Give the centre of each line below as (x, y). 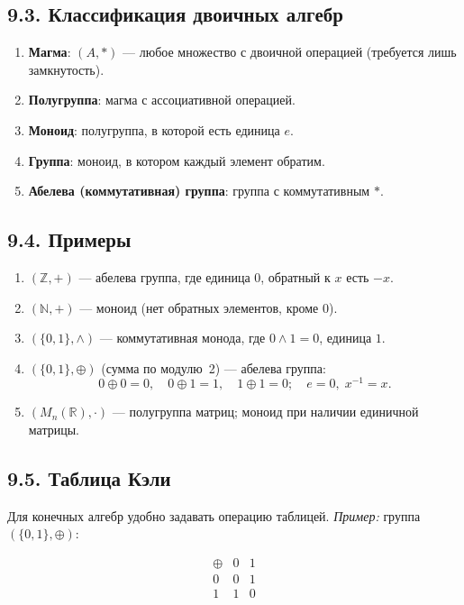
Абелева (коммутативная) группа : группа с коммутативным (199, 191)
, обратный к (296, 276)
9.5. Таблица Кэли (89, 478)
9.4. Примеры (69, 239)
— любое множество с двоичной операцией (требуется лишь (290, 52)
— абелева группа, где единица (164, 276)
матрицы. (54, 430)
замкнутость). (66, 69)
